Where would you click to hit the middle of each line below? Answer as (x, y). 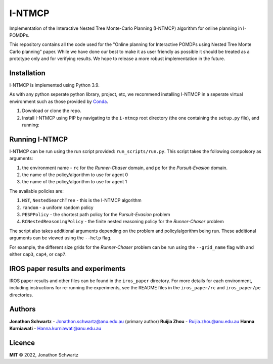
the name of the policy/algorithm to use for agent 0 (75, 175)
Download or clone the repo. (52, 111)
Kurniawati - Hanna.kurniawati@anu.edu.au (55, 328)
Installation (27, 73)
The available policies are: (37, 191)
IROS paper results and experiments (67, 268)
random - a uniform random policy (58, 207)
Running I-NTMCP (39, 139)
